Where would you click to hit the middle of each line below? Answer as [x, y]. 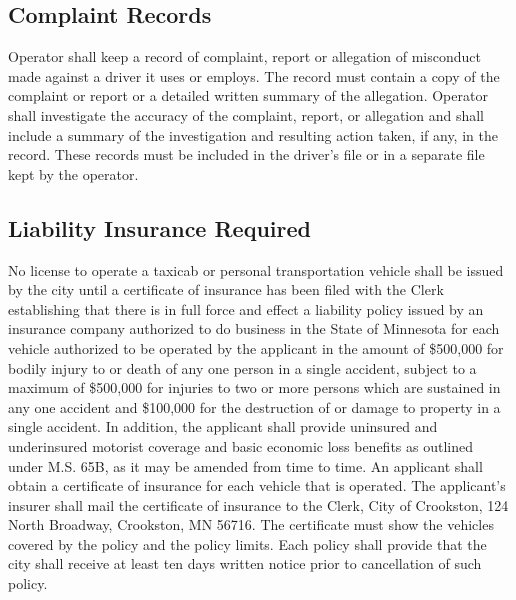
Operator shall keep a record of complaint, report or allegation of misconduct [244, 56]
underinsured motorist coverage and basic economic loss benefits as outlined [241, 445]
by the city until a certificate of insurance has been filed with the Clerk [226, 289]
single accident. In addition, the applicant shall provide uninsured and [223, 426]
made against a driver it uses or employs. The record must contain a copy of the [254, 75]
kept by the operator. [73, 173]
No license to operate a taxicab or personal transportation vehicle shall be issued [256, 269]
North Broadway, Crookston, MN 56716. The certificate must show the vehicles [251, 524]
